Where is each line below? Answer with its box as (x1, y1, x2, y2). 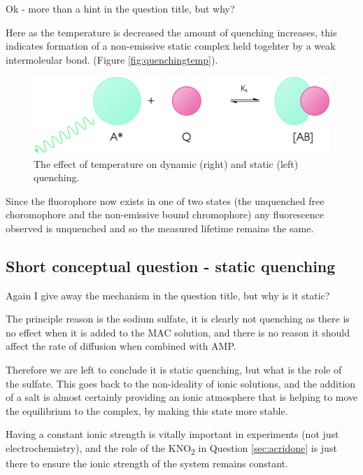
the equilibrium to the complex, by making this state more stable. (6, 403, 288, 418)
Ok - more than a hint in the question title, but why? (6, 1, 235, 15)
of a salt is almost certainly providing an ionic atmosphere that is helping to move (6, 390, 358, 404)
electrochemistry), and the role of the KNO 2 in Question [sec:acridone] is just (6, 441, 337, 457)
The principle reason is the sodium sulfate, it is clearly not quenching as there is (6, 311, 350, 326)
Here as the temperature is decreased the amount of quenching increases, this (6, 24, 337, 39)
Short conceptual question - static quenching (6, 255, 336, 276)
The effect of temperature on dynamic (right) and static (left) (34, 156, 299, 171)
